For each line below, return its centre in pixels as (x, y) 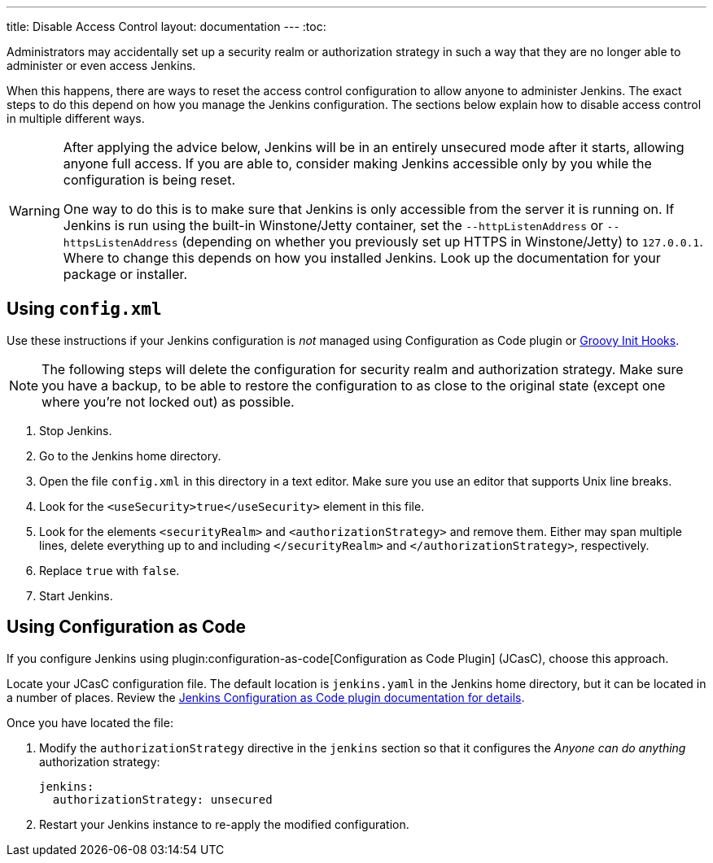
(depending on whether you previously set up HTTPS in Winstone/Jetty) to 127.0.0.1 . (442, 242)
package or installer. (125, 274)
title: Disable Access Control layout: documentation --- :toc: (166, 26)
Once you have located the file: (90, 722)
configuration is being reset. (149, 180)
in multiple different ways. (76, 118)
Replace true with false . (109, 570)
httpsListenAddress (120, 243)
